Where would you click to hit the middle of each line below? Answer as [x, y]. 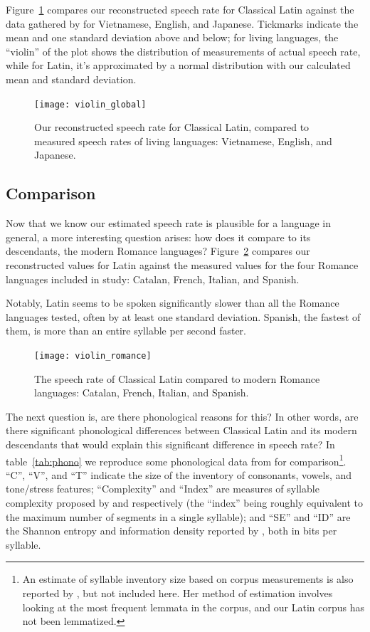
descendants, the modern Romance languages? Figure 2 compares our [158, 251]
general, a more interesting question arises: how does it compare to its [158, 237]
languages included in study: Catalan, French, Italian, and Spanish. [153, 279]
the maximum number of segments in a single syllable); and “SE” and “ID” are [178, 516]
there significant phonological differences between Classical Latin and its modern [181, 430]
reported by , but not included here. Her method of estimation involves [178, 592]
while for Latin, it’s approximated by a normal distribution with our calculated [178, 65]
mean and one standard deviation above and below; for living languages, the [172, 37]
